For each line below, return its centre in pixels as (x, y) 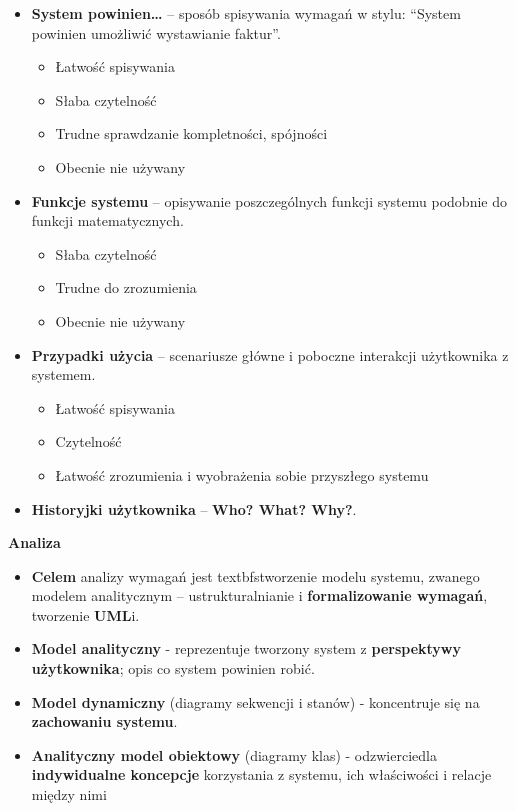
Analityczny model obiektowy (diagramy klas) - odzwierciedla (234, 754)
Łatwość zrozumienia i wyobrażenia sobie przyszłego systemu (242, 474)
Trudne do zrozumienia (126, 287)
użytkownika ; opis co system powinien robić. (173, 668)
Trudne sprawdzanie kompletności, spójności (191, 133)
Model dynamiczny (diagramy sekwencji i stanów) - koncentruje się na (255, 701)
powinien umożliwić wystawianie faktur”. (156, 32)
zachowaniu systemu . (104, 721)
